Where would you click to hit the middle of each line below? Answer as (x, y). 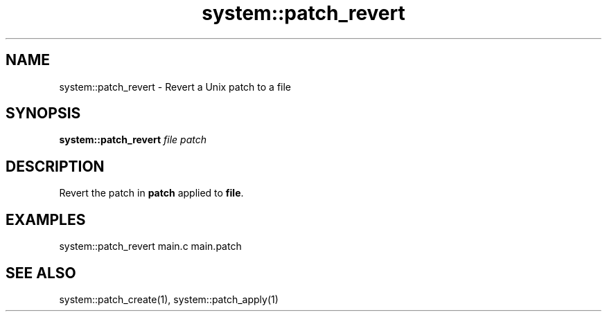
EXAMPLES (46, 219)
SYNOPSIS (43, 114)
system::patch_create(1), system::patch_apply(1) (169, 299)
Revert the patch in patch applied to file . (151, 193)
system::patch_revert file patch (133, 140)
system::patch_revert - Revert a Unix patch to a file (175, 87)
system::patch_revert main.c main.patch (150, 246)
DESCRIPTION (55, 166)
